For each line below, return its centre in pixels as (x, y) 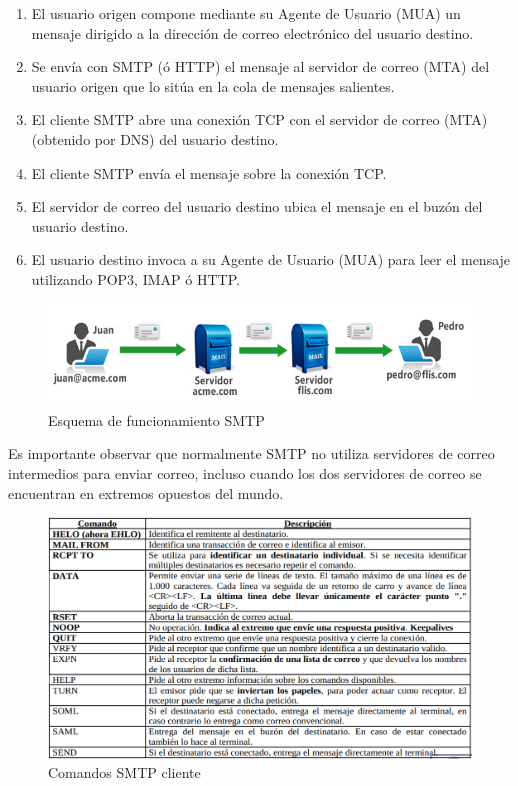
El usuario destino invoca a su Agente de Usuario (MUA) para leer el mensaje (271, 259)
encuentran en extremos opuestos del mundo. (146, 492)
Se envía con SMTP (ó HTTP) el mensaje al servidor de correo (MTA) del (260, 66)
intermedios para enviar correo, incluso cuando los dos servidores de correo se (245, 473)
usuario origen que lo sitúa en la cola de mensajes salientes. (213, 85)
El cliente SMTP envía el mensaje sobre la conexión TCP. (209, 172)
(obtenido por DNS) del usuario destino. (155, 138)
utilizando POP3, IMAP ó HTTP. (135, 278)
